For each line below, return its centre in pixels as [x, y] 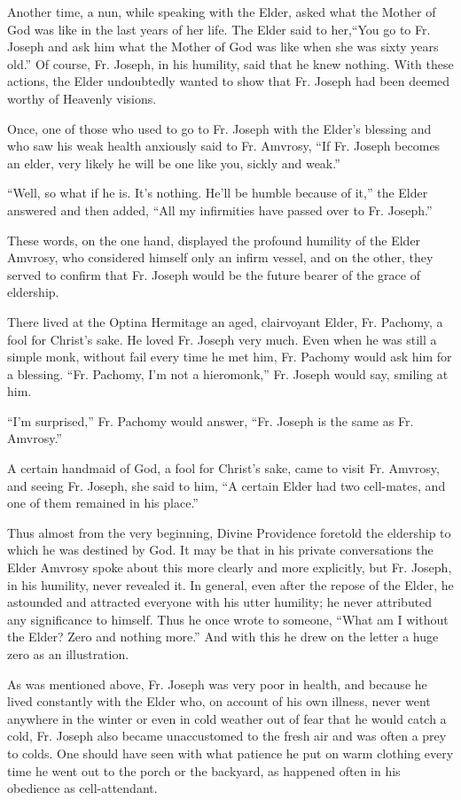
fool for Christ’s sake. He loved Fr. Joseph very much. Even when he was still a [222, 339]
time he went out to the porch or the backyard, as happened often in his [204, 770]
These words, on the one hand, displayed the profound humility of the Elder [214, 240]
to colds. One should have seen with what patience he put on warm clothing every [230, 753]
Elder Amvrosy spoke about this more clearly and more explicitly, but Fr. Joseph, [230, 567]
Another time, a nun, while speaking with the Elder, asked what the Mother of [222, 12]
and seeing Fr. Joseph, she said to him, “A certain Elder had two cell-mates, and [227, 485]
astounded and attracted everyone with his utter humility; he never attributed [220, 602]
